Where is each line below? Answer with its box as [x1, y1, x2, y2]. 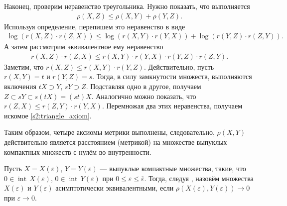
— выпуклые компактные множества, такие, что [100, 163, 246, 174]
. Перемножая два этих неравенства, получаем [102, 101, 242, 111]
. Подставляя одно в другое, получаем [86, 81, 201, 92]
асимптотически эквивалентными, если [55, 183, 174, 193]
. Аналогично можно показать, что [91, 91, 196, 101]
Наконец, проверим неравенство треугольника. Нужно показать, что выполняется [4, 1, 250, 11]
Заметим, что [4, 61, 44, 72]
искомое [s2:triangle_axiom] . [4, 110, 92, 120]
